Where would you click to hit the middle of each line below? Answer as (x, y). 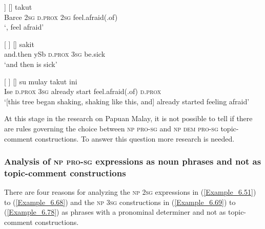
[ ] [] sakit (19, 44)
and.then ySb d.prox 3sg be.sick (55, 54)
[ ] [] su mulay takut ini (41, 81)
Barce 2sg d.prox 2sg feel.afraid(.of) (61, 17)
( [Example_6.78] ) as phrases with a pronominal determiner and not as (115, 212)
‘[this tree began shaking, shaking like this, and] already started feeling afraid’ (127, 101)
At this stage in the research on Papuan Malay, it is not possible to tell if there (128, 118)
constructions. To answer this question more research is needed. (135, 138)
